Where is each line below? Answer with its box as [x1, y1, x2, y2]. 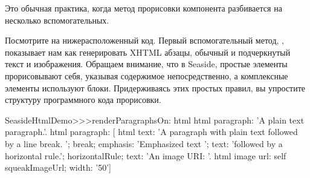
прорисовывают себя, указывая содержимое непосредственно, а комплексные [5, 69, 288, 82]
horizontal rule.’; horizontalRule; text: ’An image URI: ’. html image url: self [5, 149, 286, 162]
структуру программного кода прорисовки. [5, 93, 161, 106]
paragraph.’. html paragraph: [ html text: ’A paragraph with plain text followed [5, 125, 298, 138]
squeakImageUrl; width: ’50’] [5, 161, 111, 174]
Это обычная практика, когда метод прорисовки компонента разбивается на [5, 2, 282, 14]
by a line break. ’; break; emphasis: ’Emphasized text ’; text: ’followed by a [5, 137, 283, 150]
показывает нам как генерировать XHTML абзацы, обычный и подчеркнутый [5, 45, 291, 58]
